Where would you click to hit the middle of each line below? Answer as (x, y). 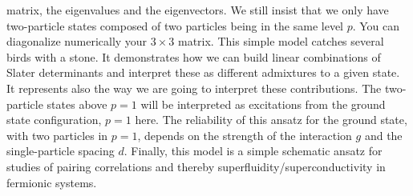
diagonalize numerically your (77, 41)
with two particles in (57, 135)
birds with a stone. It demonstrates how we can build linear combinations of (194, 56)
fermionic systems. (52, 182)
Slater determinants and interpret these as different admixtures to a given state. (203, 72)
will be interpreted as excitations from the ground (263, 104)
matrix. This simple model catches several (281, 41)
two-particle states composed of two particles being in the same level (175, 25)
